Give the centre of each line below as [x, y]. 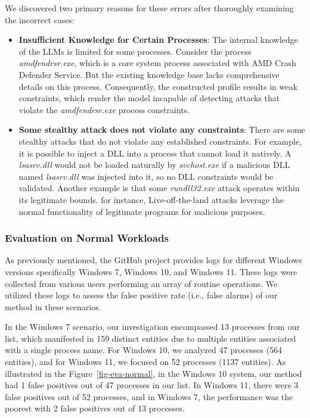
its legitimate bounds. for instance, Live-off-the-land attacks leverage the [151, 199]
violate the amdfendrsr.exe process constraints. [104, 109]
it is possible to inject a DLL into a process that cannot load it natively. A [155, 153]
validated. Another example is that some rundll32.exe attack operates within [159, 188]
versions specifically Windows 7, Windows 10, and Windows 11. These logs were [151, 271]
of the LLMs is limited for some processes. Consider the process [135, 51]
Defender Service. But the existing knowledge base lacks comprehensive [149, 74]
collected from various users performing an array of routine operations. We [141, 283]
